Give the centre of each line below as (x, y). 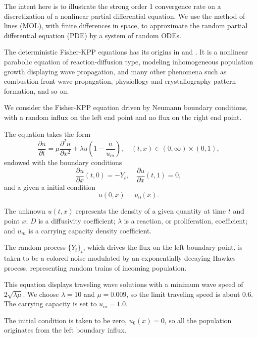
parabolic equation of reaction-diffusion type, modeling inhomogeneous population (129, 61)
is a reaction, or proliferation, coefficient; (186, 220)
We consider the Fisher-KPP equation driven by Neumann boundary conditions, (126, 107)
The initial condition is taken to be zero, (65, 320)
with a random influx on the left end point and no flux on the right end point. (123, 117)
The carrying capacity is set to (51, 304)
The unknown (25, 211)
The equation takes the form (47, 134)
